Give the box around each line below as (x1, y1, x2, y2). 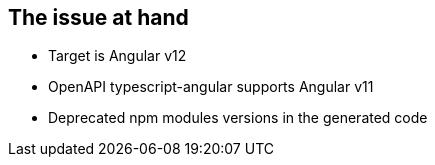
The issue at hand (8, 5, 189, 30)
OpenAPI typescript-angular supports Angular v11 (48, 78, 374, 96)
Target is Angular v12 (48, 47, 187, 65)
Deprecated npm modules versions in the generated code (48, 109, 428, 127)
